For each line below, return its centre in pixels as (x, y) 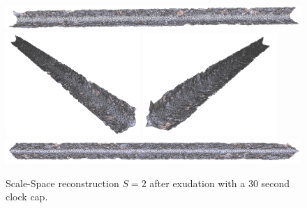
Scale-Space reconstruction (62, 183)
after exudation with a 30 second (220, 183)
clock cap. (27, 197)
